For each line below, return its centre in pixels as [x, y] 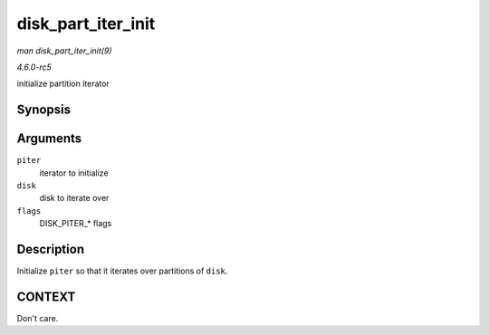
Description [51, 249]
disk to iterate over [74, 198]
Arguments [49, 139]
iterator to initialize [74, 173]
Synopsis [44, 110]
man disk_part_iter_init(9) [64, 51]
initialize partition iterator [63, 84]
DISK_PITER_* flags [76, 224]
